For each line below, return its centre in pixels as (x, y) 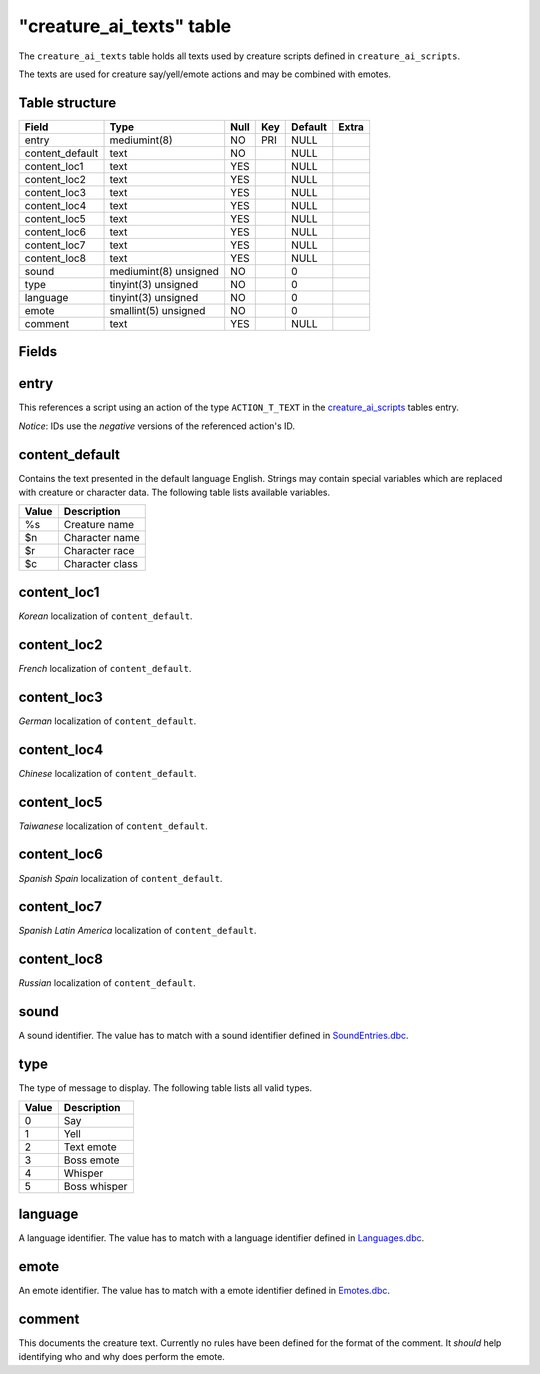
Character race (99, 551)
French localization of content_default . (105, 668)
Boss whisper (95, 1186)
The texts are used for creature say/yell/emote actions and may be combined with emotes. (205, 74)
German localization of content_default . (107, 721)
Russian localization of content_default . (107, 983)
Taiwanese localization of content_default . (113, 826)
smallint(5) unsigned (157, 310)
